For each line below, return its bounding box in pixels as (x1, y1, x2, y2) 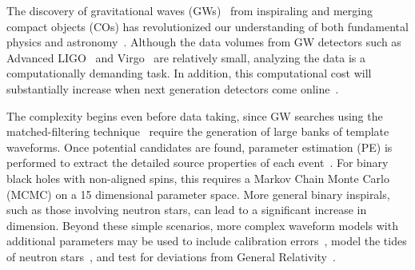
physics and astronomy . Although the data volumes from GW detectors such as (6, 34, 401, 50)
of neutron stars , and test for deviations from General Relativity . (6, 248, 336, 264)
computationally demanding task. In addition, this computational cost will (6, 65, 372, 81)
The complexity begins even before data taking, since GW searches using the (6, 107, 383, 124)
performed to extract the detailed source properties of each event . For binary (6, 154, 389, 171)
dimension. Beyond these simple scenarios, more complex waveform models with (6, 216, 398, 233)
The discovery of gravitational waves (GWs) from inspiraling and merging (6, 2, 373, 18)
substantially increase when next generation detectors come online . (6, 80, 339, 97)
